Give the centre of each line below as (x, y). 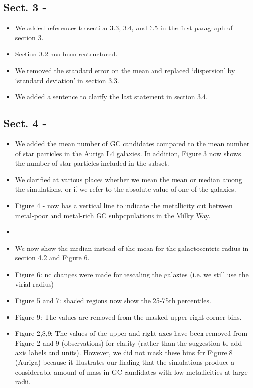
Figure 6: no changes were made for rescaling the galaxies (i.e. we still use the (132, 274)
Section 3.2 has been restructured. (66, 54)
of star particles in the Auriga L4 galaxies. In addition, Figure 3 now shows (128, 153)
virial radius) (34, 284)
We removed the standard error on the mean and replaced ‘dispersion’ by (125, 70)
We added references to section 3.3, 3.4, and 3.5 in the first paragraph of (124, 28)
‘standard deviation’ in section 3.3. (67, 80)
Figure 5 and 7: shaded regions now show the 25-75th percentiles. (113, 300)
